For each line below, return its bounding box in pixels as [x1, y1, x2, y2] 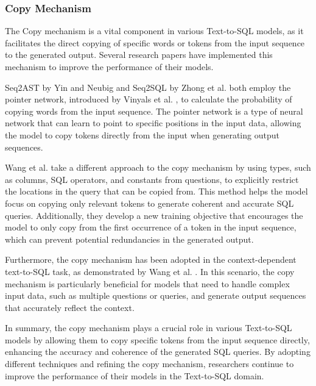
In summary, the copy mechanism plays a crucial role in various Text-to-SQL [5, 321, 292, 334]
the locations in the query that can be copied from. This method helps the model [5, 185, 308, 198]
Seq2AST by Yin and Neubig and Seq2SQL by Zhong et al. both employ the [5, 80, 291, 93]
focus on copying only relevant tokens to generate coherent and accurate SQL [5, 196, 294, 209]
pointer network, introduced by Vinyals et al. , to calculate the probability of [5, 93, 292, 105]
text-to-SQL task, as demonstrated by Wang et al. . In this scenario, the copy [5, 265, 295, 277]
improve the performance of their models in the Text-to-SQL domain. [5, 369, 264, 382]
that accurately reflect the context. [5, 301, 135, 313]
